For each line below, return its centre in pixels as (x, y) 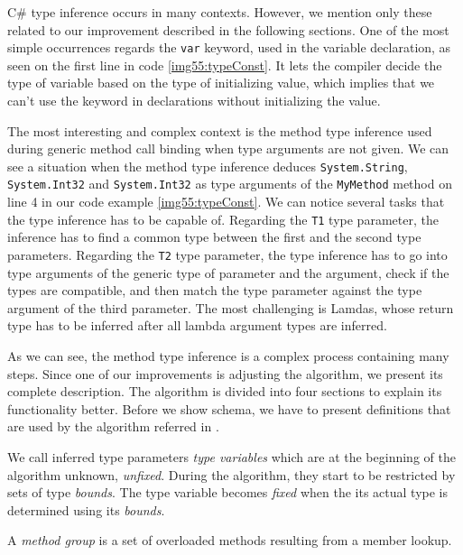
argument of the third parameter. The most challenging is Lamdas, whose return (231, 307)
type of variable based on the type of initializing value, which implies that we (221, 83)
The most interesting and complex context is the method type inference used (220, 130)
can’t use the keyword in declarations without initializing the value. (194, 101)
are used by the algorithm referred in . (113, 426)
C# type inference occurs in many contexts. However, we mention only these (220, 12)
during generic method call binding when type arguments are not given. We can (228, 148)
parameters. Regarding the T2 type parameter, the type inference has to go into (227, 254)
